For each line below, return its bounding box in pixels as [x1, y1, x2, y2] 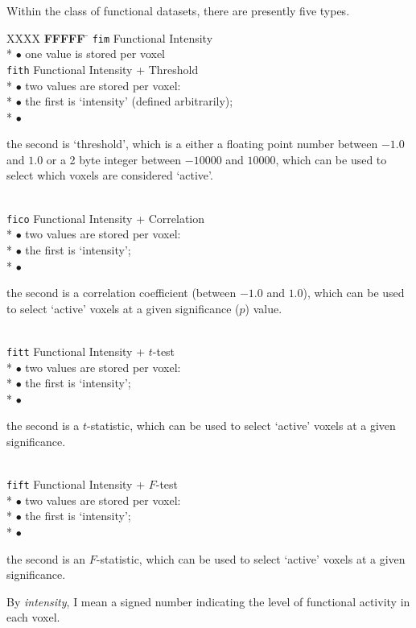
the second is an [6, 550, 86, 567]
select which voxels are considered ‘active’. [6, 167, 213, 184]
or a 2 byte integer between [46, 151, 182, 167]
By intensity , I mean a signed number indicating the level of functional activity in [6, 593, 410, 609]
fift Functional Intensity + [6, 476, 146, 493]
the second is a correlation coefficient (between [6, 284, 237, 301]
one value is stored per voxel [25, 45, 165, 62]
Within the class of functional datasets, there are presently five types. [6, 2, 350, 19]
